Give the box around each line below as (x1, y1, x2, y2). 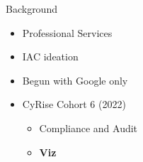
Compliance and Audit (39, 120, 138, 135)
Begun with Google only (22, 72, 128, 87)
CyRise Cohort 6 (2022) (22, 97, 126, 112)
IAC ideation (22, 49, 79, 64)
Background (6, 1, 57, 16)
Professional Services (22, 25, 113, 40)
